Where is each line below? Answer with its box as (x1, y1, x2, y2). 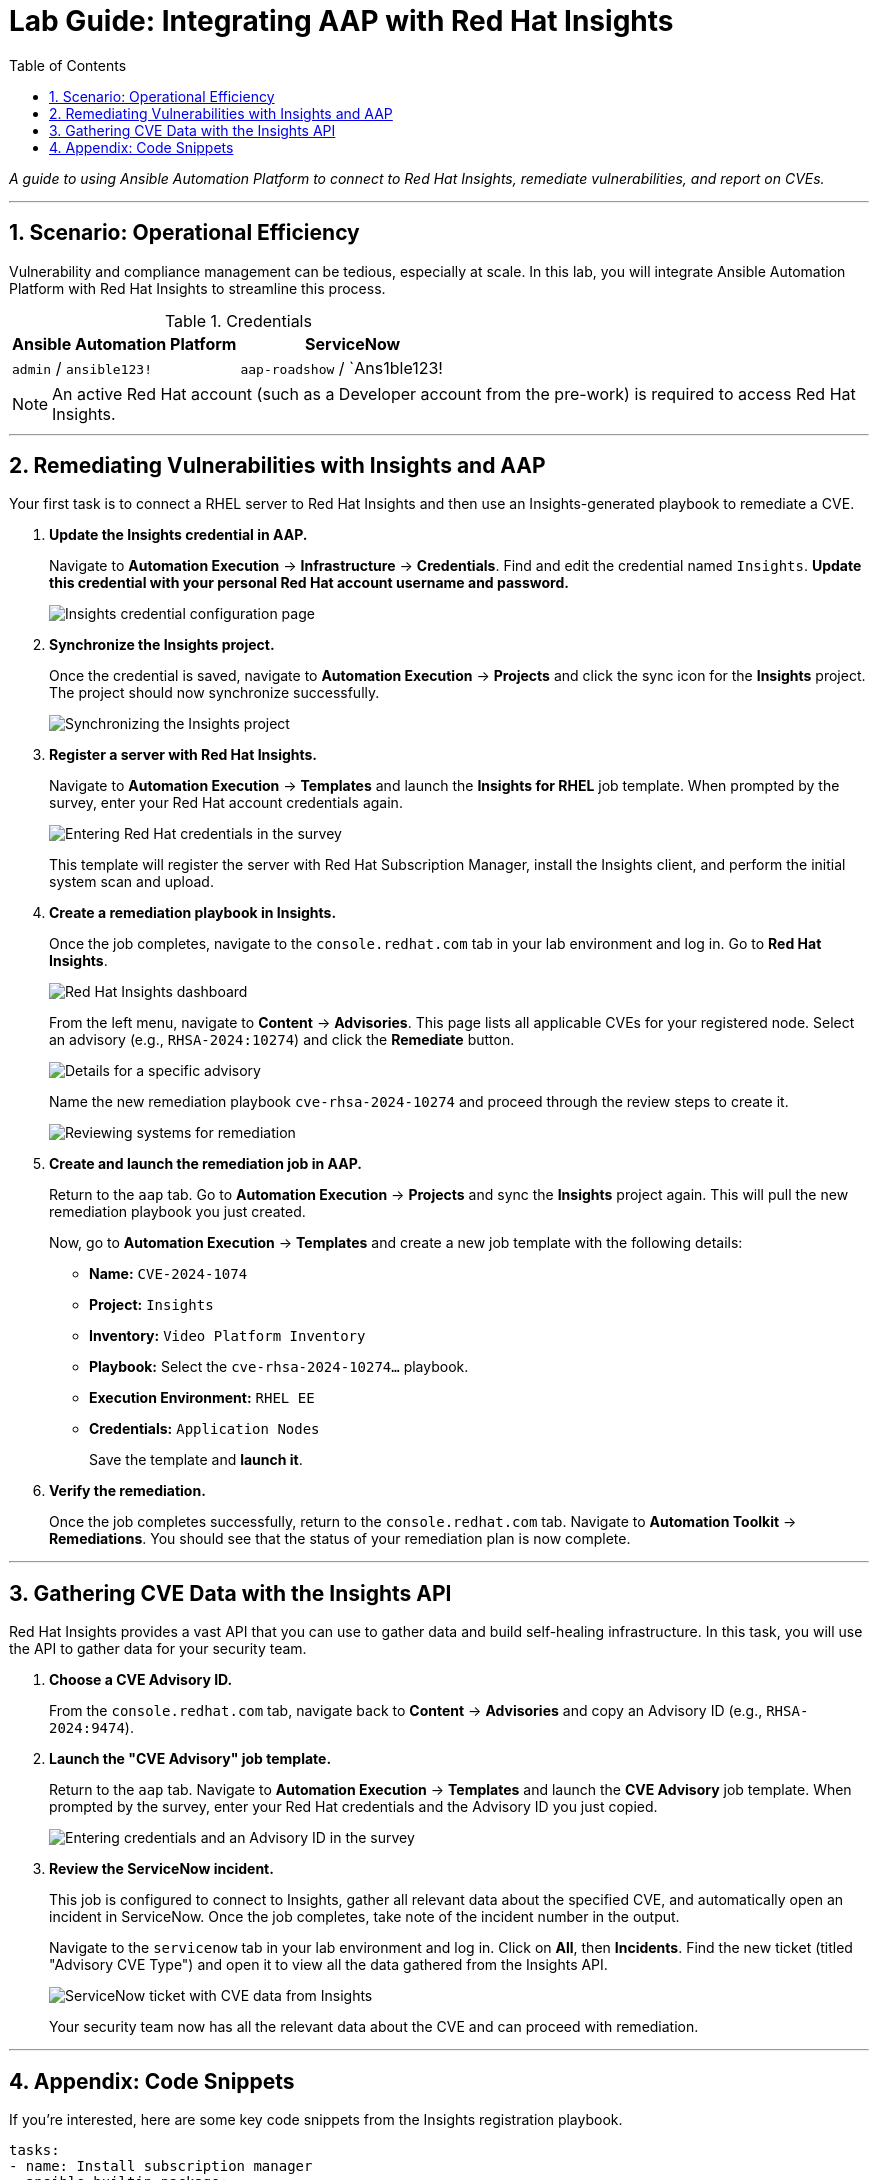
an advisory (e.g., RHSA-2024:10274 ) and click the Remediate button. (49, 1031, 515, 1049)
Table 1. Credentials (164, 310, 312, 331)
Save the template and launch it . (89, 1451, 303, 1469)
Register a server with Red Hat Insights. (49, 746, 318, 764)
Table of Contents (9, 56, 127, 74)
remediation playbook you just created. (49, 1203, 306, 1221)
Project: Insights (89, 1296, 214, 1314)
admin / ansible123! (12, 357, 152, 378)
